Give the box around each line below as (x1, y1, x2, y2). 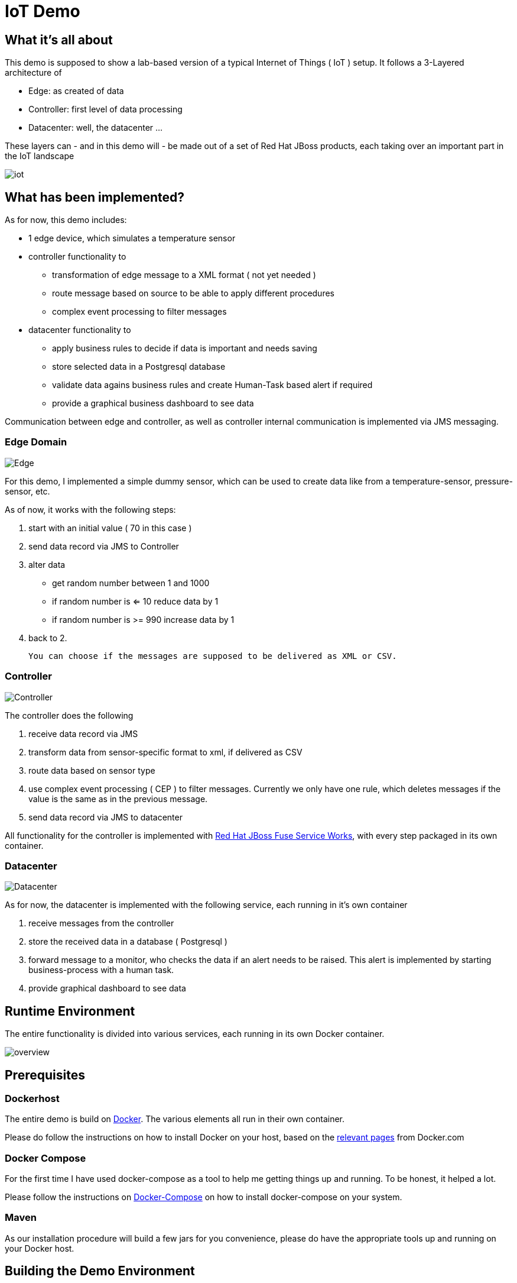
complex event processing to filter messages (52, 306, 227, 317)
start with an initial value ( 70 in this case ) (28, 522, 192, 533)
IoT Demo (5, 1, 80, 21)
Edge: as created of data (28, 86, 124, 96)
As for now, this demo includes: (5, 215, 127, 225)
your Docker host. (5, 1243, 74, 1253)
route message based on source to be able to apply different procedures (52, 288, 334, 299)
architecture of (5, 67, 62, 78)
